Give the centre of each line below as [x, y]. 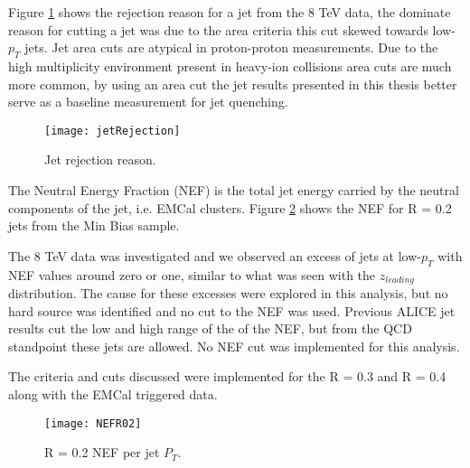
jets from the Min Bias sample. [94, 225]
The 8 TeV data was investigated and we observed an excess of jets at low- [215, 255]
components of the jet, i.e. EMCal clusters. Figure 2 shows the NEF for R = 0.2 [230, 207]
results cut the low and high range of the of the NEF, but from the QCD [210, 328]
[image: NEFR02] [93, 423]
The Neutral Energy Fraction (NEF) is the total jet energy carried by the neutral [234, 190]
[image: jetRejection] [113, 131]
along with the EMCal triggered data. [113, 394]
